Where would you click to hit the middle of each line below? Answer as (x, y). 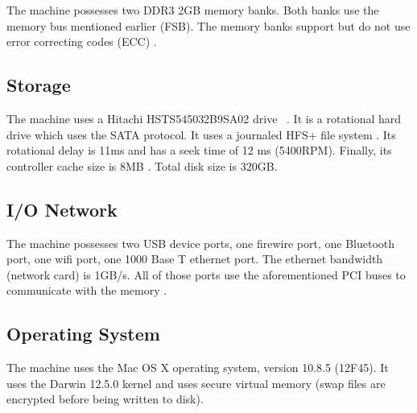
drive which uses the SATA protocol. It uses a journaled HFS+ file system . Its (201, 134)
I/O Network (62, 209)
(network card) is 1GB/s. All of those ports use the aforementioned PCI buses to (206, 274)
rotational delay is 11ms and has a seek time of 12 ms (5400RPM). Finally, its (199, 150)
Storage (39, 85)
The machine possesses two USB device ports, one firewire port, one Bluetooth (201, 243)
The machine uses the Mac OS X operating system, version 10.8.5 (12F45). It (198, 368)
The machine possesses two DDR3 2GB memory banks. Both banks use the (193, 10)
